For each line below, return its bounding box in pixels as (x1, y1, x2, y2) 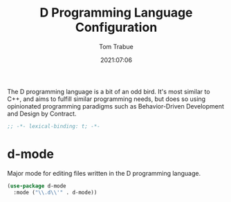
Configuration (75, 19, 158, 35)
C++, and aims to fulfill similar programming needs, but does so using (7, 95, 206, 103)
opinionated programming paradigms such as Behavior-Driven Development (7, 102, 225, 110)
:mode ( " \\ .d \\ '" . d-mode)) (13, 189, 98, 196)
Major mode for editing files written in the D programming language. (7, 169, 201, 177)
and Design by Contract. (7, 109, 77, 118)
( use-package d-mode (7, 182, 67, 190)
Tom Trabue (99, 42, 133, 50)
